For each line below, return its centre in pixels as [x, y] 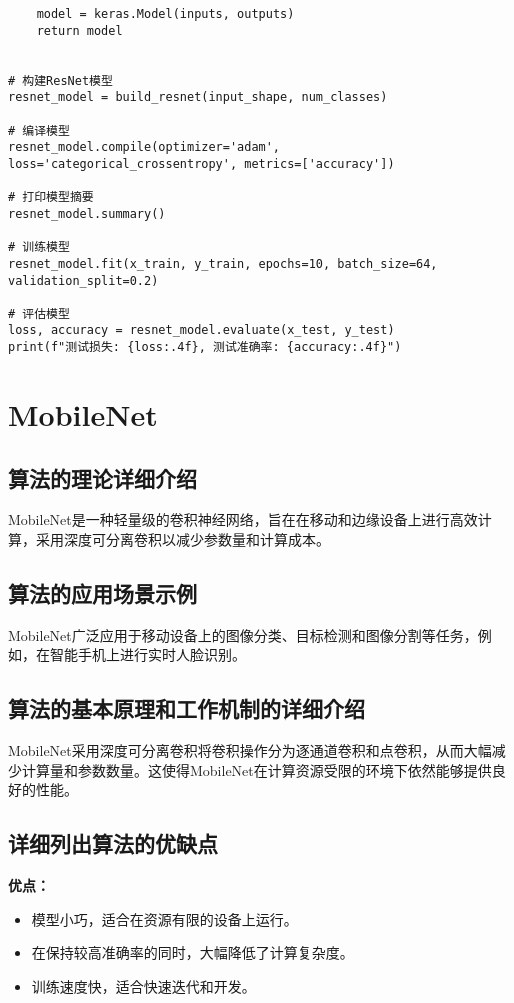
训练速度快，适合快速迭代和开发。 [143, 985]
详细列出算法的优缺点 [113, 843]
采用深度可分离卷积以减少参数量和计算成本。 [182, 538]
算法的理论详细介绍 [102, 477]
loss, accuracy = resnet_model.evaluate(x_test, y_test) [201, 330]
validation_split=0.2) [83, 280]
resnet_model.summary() [87, 213]
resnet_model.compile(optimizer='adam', [144, 147]
